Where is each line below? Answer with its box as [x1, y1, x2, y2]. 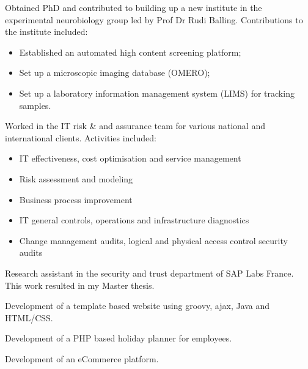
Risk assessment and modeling [19, 172, 133, 185]
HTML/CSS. [5, 311, 53, 324]
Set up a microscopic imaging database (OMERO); [19, 66, 210, 79]
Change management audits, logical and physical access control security [19, 234, 288, 247]
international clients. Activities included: [5, 131, 156, 144]
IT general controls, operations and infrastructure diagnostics [19, 214, 249, 226]
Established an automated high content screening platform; [19, 45, 241, 58]
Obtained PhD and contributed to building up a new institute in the [5, 1, 262, 13]
